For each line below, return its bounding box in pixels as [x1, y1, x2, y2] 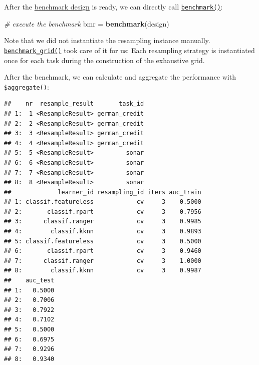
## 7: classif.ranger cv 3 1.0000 [4, 257, 201, 264]
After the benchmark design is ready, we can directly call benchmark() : [4, 2, 223, 12]
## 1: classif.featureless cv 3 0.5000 [4, 198, 201, 206]
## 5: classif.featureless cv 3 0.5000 [4, 237, 201, 245]
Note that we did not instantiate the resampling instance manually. [4, 35, 210, 46]
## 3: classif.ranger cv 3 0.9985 [4, 218, 201, 225]
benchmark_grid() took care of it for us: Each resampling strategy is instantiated [4, 45, 255, 55]
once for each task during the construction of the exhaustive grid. [4, 55, 205, 65]
